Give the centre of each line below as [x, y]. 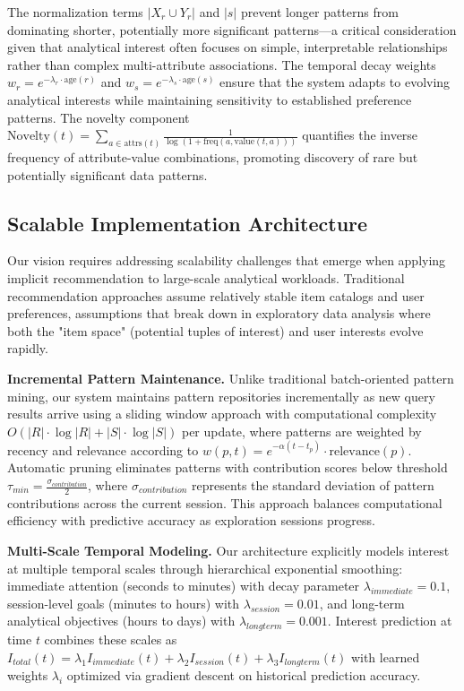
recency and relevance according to [103, 449]
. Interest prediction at [390, 621]
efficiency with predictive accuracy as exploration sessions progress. [191, 520]
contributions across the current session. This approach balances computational [225, 502]
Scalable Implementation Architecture [188, 223]
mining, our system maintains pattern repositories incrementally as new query [221, 396]
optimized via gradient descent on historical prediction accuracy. [244, 675]
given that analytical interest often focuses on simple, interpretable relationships [228, 47]
